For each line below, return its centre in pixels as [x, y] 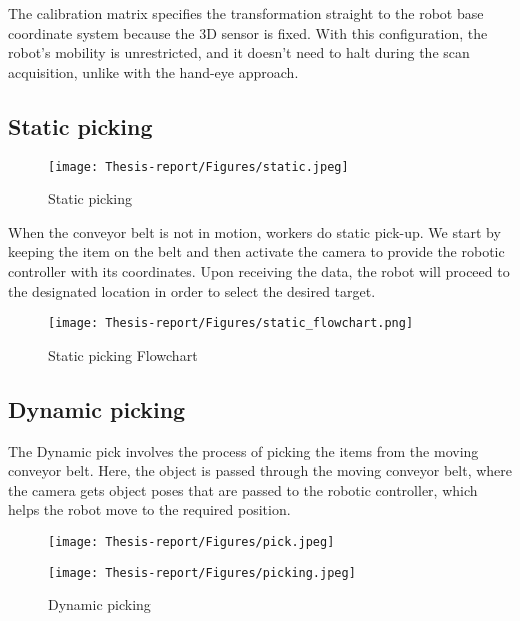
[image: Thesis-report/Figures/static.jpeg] [198, 166]
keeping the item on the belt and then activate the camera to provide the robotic [256, 251]
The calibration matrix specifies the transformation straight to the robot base [246, 13]
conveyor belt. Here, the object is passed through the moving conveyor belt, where [260, 470]
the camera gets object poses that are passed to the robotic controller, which [243, 489]
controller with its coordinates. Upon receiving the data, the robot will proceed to [259, 271]
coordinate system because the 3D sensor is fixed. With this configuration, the [248, 32]
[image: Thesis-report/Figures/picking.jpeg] [202, 572]
